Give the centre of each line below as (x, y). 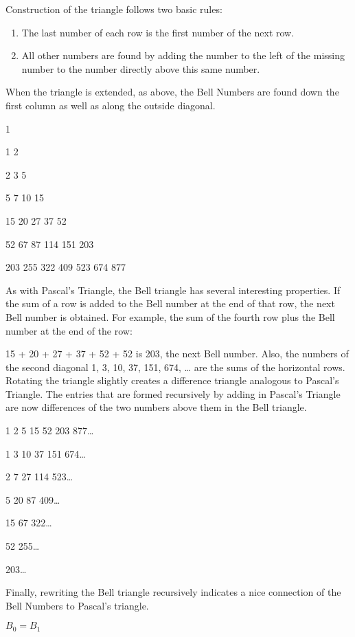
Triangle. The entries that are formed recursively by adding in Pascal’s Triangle (173, 393)
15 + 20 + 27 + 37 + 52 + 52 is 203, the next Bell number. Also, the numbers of (177, 354)
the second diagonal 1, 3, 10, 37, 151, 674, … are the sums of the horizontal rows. (175, 367)
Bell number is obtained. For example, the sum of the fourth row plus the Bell (170, 316)
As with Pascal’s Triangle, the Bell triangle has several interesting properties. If (173, 290)
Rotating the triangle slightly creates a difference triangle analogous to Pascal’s (172, 380)
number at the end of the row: (69, 330)
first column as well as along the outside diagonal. (111, 105)
